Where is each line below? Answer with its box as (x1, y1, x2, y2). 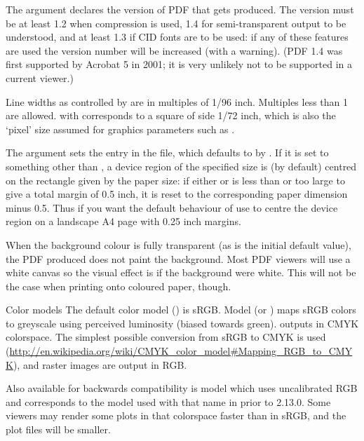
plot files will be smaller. (6, 422, 111, 437)
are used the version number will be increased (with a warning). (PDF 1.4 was (6, 43, 343, 57)
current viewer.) (6, 70, 74, 85)
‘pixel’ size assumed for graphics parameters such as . (6, 121, 235, 136)
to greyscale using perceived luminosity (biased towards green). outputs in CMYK (6, 316, 359, 330)
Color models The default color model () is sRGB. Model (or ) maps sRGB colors (6, 302, 356, 317)
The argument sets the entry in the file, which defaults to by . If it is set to (6, 145, 329, 160)
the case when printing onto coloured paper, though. (6, 278, 231, 293)
